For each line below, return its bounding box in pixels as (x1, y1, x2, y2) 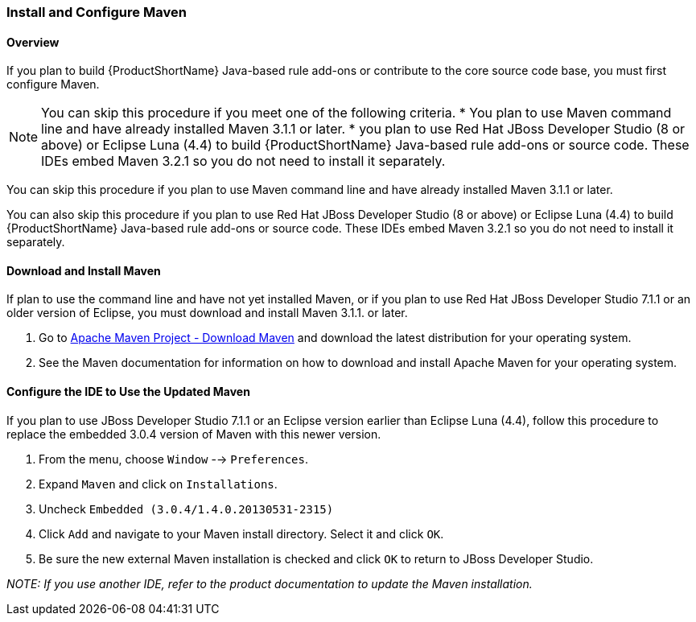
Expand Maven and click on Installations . (39, 476, 278, 491)
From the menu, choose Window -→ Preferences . (39, 451, 308, 466)
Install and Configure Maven (6, 4, 187, 20)
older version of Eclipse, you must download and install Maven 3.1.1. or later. (6, 306, 408, 320)
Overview (6, 35, 60, 49)
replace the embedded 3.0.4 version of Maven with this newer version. (6, 426, 381, 441)
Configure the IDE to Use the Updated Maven (6, 385, 250, 399)
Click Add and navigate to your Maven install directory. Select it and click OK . (39, 526, 444, 541)
